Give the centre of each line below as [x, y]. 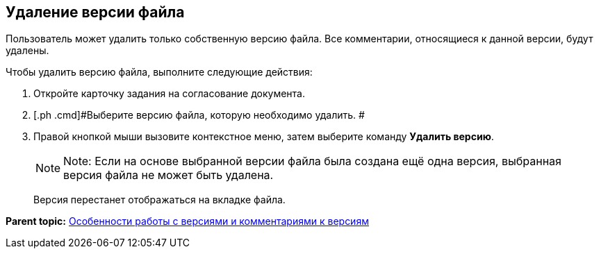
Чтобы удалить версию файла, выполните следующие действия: [159, 72]
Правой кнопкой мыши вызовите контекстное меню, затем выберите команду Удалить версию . [264, 137]
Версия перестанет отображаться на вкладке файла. [159, 200]
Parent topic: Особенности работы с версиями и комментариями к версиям [187, 221]
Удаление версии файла [95, 12]
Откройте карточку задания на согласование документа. [170, 94]
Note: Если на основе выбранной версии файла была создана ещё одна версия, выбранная [312, 161]
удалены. [27, 51]
